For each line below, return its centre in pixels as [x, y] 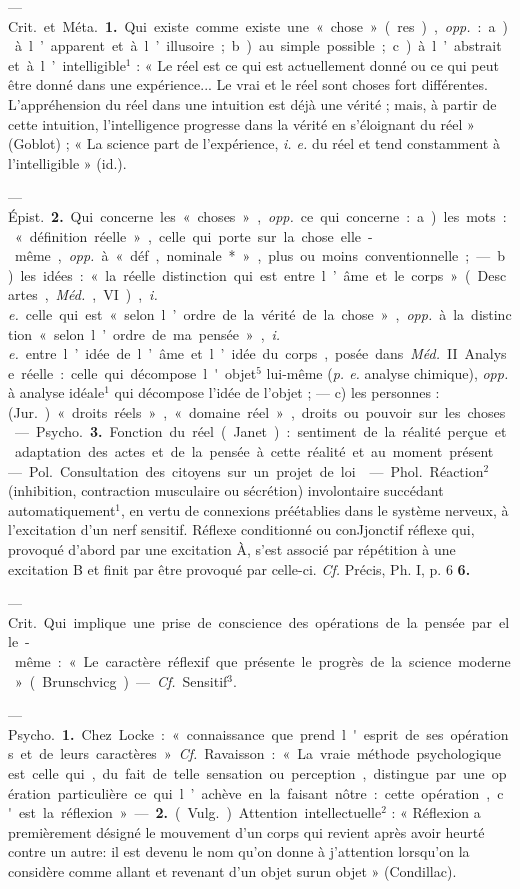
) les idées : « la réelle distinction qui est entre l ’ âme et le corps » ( [239, 274]
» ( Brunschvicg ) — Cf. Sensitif [121, 680]
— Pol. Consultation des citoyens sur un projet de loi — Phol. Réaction [246, 470]
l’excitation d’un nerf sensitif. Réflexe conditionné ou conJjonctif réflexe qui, [241, 529]
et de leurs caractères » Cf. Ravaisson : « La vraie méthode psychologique [260, 753]
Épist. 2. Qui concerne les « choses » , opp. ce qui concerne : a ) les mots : [257, 215]
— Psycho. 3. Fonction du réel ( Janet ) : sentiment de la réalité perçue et [260, 431]
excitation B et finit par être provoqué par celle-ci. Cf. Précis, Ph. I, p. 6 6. [239, 568]
